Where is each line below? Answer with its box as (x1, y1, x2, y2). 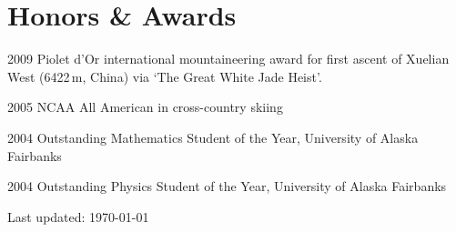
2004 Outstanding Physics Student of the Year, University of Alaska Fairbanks (7, 177, 447, 196)
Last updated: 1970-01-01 (7, 207, 149, 226)
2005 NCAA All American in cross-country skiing (7, 97, 283, 116)
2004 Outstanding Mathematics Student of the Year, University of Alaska (7, 127, 419, 146)
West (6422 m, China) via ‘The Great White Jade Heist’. (7, 66, 322, 86)
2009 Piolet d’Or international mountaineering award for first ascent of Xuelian (7, 49, 450, 68)
